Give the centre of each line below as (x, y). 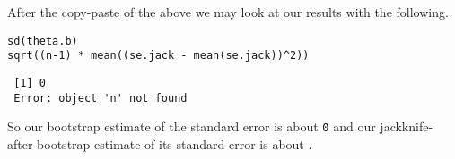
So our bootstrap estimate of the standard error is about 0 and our (192, 126)
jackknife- (407, 126)
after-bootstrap (49, 143)
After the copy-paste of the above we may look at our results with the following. (228, 12)
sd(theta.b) (43, 41)
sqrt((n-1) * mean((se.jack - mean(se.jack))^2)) (158, 56)
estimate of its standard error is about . (203, 143)
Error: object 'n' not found (101, 98)
